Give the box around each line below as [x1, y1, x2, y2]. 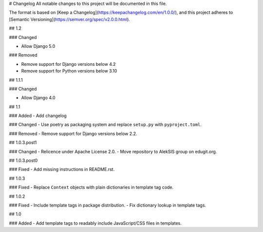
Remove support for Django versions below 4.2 [21, 61, 116, 67]
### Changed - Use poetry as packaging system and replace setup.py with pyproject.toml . [9, 122, 202, 128]
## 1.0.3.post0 [9, 157, 38, 163]
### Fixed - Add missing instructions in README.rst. [9, 166, 115, 173]
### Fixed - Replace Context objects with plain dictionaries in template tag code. [9, 184, 174, 190]
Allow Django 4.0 [21, 95, 56, 101]
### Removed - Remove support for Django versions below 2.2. [9, 131, 137, 136]
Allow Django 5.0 [21, 43, 56, 49]
